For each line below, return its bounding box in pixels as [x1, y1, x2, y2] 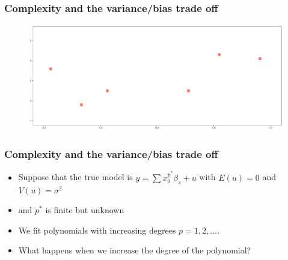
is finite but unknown [45, 204, 124, 216]
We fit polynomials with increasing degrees [18, 223, 176, 236]
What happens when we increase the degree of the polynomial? [18, 244, 251, 256]
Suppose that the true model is [18, 171, 133, 183]
